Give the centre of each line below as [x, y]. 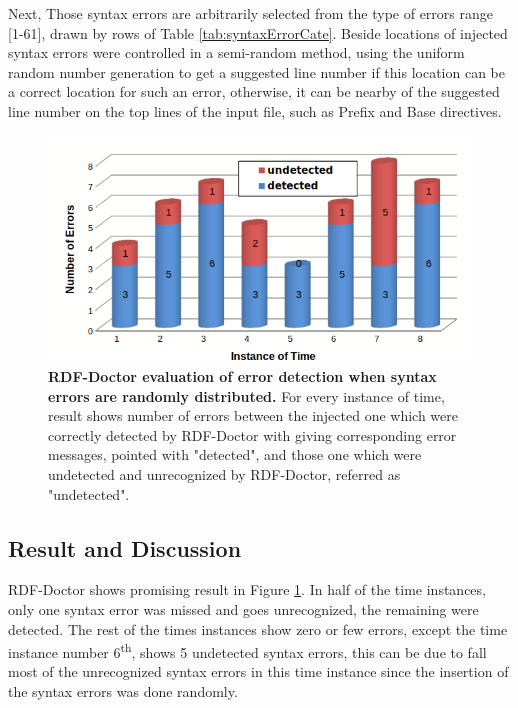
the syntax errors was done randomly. [123, 691]
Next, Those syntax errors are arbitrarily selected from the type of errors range [251, 13]
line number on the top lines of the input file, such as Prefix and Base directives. [255, 110]
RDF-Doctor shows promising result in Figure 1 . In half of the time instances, [247, 589]
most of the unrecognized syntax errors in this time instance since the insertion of [258, 671]
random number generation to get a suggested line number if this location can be [256, 71]
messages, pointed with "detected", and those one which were [235, 454]
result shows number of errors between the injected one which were [253, 415]
